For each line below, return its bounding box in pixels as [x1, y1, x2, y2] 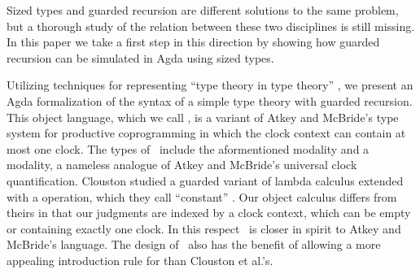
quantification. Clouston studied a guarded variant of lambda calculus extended [7, 172, 404, 189]
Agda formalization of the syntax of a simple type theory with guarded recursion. [7, 92, 413, 109]
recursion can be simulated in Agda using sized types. [7, 49, 274, 66]
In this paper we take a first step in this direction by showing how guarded [7, 33, 380, 50]
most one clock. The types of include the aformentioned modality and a [7, 140, 370, 157]
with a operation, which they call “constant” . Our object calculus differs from [7, 188, 397, 205]
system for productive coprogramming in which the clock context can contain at [7, 124, 406, 141]
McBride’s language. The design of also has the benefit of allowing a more [7, 236, 381, 253]
